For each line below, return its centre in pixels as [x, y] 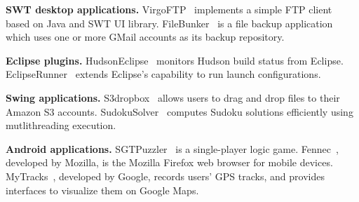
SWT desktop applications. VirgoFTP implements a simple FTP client [169, 9]
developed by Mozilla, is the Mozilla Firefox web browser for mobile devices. [169, 162]
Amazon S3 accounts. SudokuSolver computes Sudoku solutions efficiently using [179, 111]
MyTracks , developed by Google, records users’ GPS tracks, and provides [165, 176]
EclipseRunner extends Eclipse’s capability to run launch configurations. [163, 74]
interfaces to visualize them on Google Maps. [102, 190]
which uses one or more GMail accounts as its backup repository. [145, 37]
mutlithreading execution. [61, 125]
